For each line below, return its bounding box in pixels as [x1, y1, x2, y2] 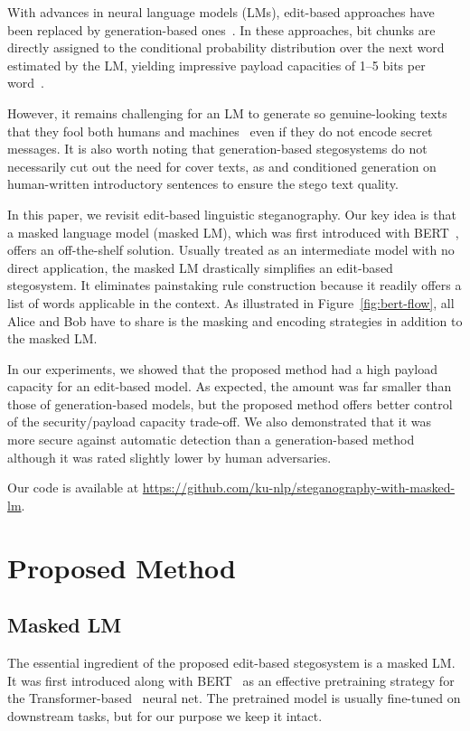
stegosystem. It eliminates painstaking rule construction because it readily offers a [7, 276, 462, 295]
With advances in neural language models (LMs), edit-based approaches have [7, 3, 435, 21]
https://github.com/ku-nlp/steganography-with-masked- [142, 478, 456, 497]
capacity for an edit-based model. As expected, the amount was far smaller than [7, 377, 452, 396]
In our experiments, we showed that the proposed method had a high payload [7, 359, 437, 378]
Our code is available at [7, 478, 139, 497]
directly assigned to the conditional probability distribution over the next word [7, 38, 445, 57]
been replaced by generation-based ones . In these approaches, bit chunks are [7, 20, 436, 39]
